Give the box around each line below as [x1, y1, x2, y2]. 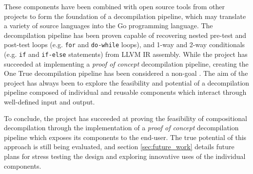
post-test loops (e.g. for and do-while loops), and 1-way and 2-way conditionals [4, 39, 245, 50]
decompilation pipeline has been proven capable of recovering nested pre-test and [4, 30, 246, 40]
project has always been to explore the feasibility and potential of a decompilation [4, 77, 250, 87]
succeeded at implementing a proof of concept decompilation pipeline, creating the [4, 58, 249, 69]
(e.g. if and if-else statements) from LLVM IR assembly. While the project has [4, 49, 248, 59]
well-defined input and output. [4, 97, 95, 107]
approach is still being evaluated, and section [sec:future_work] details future [4, 141, 234, 152]
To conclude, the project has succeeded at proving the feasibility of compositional [4, 113, 247, 123]
